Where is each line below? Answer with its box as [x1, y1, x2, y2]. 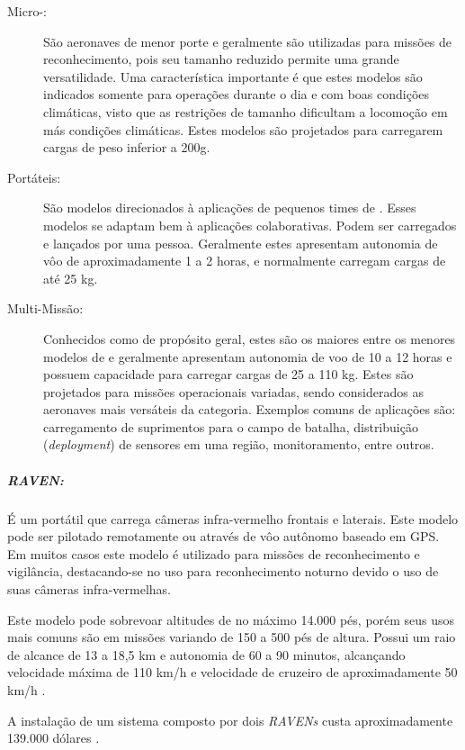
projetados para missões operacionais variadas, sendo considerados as [43, 382, 424, 401]
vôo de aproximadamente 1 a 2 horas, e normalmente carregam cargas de [43, 251, 446, 270]
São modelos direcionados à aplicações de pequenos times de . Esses [43, 198, 416, 217]
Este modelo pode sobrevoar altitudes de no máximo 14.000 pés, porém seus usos [7, 610, 455, 628]
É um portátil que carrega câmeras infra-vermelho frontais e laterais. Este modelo [7, 509, 459, 528]
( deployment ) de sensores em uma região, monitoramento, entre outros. [43, 435, 434, 454]
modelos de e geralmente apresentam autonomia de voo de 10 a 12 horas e [43, 347, 452, 366]
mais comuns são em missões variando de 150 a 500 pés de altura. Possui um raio [7, 628, 456, 646]
